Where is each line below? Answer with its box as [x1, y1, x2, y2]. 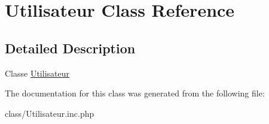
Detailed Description [5, 38, 136, 57]
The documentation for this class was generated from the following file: [5, 87, 265, 99]
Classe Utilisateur [5, 66, 69, 79]
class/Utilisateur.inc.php [5, 107, 94, 119]
